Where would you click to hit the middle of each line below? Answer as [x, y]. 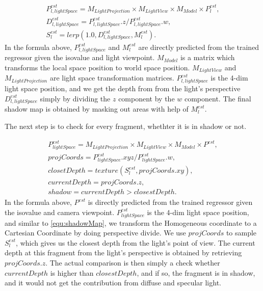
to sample [241, 233]
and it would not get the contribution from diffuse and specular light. [113, 283]
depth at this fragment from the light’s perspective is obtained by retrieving [123, 253]
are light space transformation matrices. [112, 78]
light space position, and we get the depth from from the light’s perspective [123, 88]
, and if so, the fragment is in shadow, [196, 272]
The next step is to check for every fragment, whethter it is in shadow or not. [126, 126]
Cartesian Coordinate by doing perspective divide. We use [95, 233]
